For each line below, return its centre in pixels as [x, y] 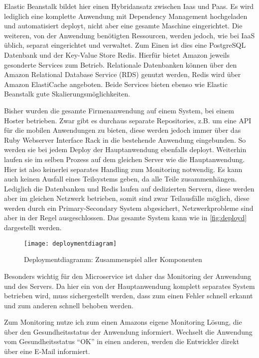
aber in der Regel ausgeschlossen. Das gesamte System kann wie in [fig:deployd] [126, 218]
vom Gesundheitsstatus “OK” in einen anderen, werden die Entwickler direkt [122, 341]
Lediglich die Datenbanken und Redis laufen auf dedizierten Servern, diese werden [129, 188]
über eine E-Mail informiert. [47, 351]
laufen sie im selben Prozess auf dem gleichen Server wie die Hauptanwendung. [125, 159]
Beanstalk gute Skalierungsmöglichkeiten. [67, 94]
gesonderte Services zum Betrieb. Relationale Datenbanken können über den [121, 64]
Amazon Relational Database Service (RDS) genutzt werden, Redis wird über [123, 74]
